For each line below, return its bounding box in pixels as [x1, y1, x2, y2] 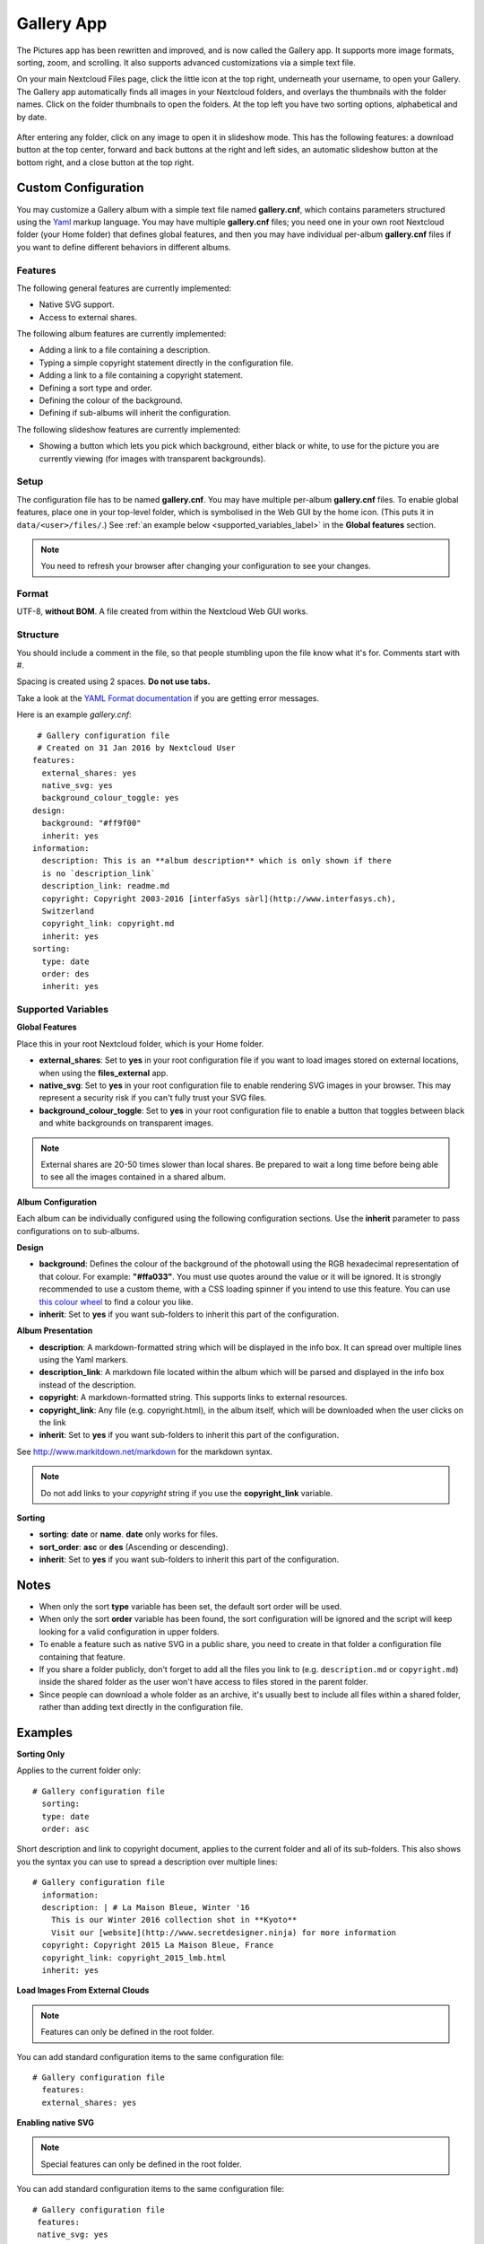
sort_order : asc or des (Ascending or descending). [39, 1541, 229, 1552]
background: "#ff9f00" [41, 818, 142, 828]
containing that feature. [39, 1652, 125, 1662]
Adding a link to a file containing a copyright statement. [39, 370, 244, 381]
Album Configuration [16, 1197, 98, 1207]
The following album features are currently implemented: [16, 329, 227, 339]
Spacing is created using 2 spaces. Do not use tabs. [16, 676, 211, 687]
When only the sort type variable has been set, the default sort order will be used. [39, 1601, 342, 1612]
